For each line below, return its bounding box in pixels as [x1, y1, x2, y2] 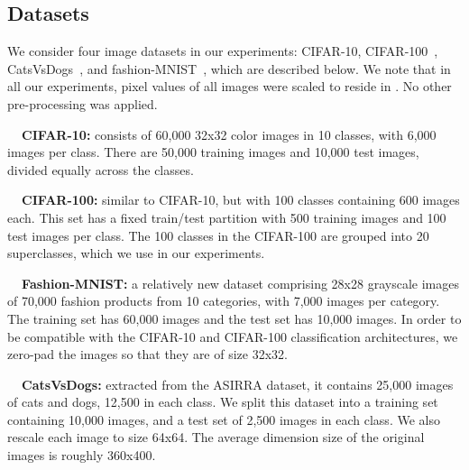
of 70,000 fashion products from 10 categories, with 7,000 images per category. [7, 291, 440, 310]
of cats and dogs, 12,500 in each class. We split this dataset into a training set [7, 392, 438, 411]
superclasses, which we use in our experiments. [7, 244, 265, 263]
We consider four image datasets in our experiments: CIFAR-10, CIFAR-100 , [7, 41, 438, 60]
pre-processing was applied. [7, 94, 158, 113]
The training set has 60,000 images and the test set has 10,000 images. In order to [7, 309, 462, 327]
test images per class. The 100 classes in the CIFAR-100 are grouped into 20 [7, 226, 429, 244]
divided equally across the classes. [7, 160, 194, 179]
